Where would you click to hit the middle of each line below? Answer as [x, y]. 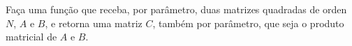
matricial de [31, 37]
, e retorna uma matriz [94, 23]
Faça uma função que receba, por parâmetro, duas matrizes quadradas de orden [176, 9]
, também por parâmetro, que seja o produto [248, 23]
